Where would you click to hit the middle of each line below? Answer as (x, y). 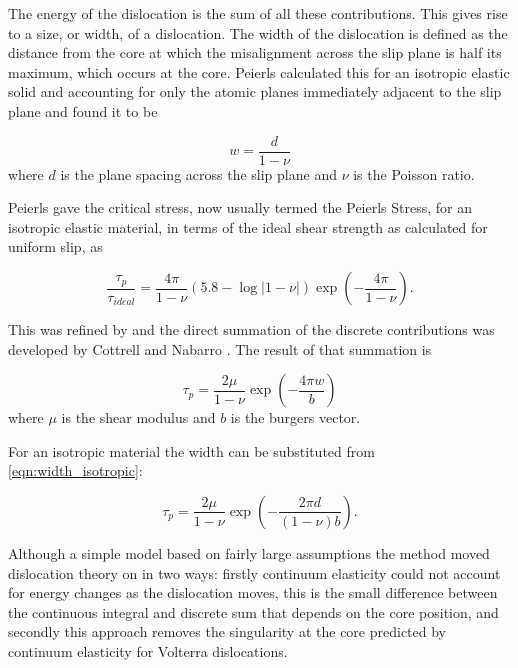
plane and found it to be (83, 110)
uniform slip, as (55, 246)
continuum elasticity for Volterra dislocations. (148, 650)
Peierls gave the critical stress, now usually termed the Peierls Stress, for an (240, 207)
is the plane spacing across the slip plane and (198, 173)
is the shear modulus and (138, 417)
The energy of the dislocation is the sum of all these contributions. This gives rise (258, 13)
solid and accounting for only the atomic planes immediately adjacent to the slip (255, 91)
